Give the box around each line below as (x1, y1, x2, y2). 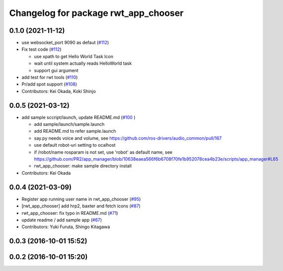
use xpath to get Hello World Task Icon (34, 53, 114, 59)
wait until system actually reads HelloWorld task (34, 60, 132, 67)
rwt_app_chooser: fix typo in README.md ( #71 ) (21, 210, 119, 216)
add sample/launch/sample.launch (34, 121, 105, 127)
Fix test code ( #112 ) (21, 46, 62, 52)
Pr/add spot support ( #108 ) (21, 81, 77, 87)
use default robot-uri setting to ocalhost (34, 142, 116, 148)
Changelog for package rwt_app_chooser (9, 7, 184, 18)
